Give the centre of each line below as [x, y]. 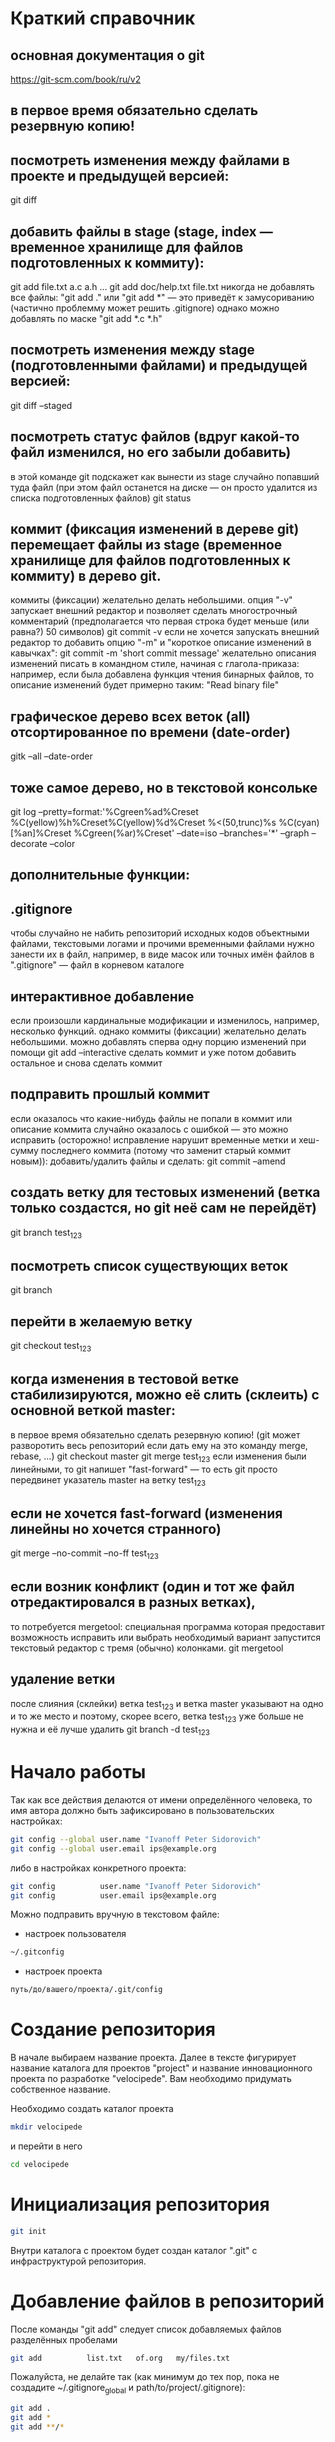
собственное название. [60, 2089]
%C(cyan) [299, 823]
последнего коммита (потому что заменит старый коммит [166, 1150]
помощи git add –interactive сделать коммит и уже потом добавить [153, 1053]
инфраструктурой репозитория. [78, 2261]
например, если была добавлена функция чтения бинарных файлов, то [162, 674]
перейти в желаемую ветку [101, 1321]
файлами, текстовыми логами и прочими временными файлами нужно [162, 944]
